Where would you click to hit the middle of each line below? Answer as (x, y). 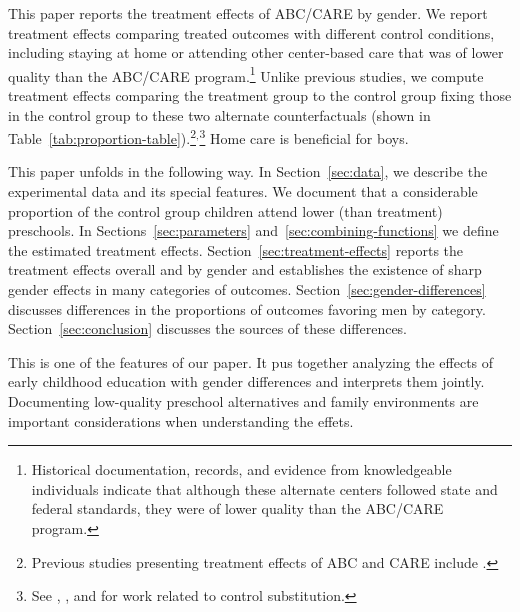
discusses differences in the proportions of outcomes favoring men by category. (247, 308)
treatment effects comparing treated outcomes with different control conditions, (251, 32)
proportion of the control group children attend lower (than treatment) (225, 210)
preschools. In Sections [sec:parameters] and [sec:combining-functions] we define (253, 230)
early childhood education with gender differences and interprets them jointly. (246, 381)
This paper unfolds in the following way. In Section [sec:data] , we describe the (248, 171)
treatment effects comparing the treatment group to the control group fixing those (260, 95)
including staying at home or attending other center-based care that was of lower (256, 52)
